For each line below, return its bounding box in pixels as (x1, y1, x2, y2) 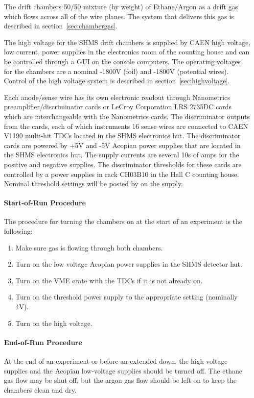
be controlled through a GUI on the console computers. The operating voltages (4, 56, 241, 66)
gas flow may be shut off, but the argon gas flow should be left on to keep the (4, 375, 237, 385)
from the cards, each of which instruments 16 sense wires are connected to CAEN (4, 121, 248, 131)
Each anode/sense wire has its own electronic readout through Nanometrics (4, 92, 230, 102)
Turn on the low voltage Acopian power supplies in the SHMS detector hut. (15, 259, 242, 269)
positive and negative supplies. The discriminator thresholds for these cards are (4, 159, 242, 169)
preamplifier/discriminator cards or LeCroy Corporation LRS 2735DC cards (4, 101, 231, 112)
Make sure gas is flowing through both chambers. (15, 242, 163, 252)
